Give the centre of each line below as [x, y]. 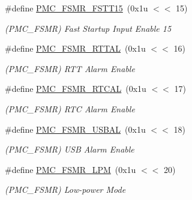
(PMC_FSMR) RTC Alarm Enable [70, 108]
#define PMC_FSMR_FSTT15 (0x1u [76, 8]
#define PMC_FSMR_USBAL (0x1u [75, 129]
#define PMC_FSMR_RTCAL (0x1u [76, 89]
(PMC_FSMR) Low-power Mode [65, 189]
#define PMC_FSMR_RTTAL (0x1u [75, 48]
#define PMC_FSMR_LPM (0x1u [70, 169]
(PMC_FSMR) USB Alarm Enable [70, 149]
